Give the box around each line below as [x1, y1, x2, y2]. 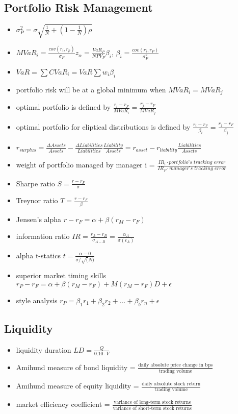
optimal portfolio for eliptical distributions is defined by [16, 121, 191, 132]
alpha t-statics [16, 250, 61, 260]
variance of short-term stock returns [113, 405, 192, 411]
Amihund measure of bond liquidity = [16, 361, 136, 372]
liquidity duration [16, 344, 71, 355]
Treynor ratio [16, 195, 58, 206]
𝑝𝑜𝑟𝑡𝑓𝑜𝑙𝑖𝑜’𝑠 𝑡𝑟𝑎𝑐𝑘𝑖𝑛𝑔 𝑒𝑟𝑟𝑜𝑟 [169, 160, 226, 165]
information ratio [16, 231, 70, 241]
